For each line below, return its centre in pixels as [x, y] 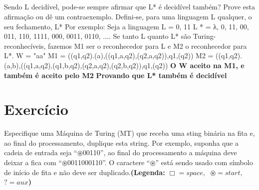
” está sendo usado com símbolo [204, 162]
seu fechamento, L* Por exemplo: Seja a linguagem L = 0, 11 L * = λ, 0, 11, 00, [127, 26]
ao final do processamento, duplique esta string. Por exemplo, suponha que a [122, 142]
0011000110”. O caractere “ [109, 162]
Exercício [36, 109]
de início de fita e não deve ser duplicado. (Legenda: [85, 172]
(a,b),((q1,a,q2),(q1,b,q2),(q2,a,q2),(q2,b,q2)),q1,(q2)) [86, 65]
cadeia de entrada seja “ [41, 152]
